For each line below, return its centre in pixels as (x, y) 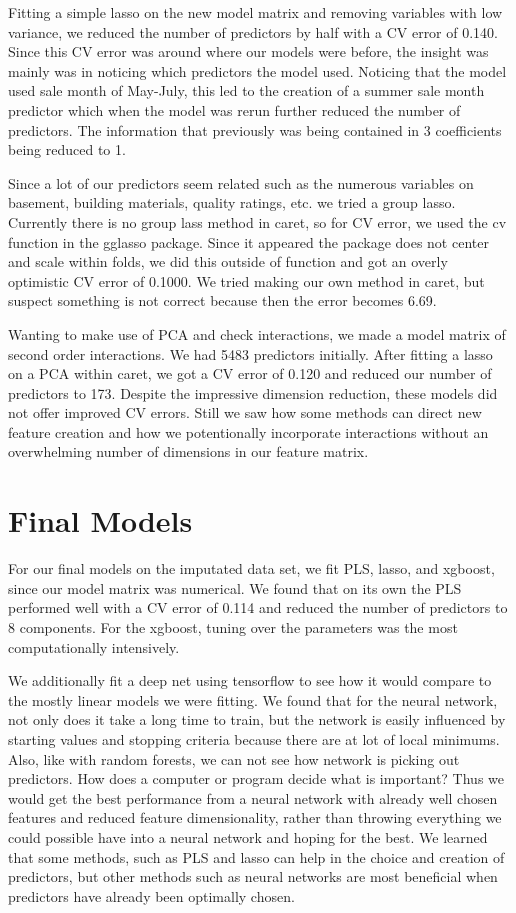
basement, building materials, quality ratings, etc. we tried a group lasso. (232, 202)
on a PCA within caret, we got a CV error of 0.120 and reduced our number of (250, 373)
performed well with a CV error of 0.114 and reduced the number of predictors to (258, 607)
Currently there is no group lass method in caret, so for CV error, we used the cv (257, 221)
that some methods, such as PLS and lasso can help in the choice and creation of (256, 856)
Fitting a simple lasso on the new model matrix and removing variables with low (255, 12)
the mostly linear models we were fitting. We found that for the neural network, (253, 699)
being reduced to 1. (67, 149)
